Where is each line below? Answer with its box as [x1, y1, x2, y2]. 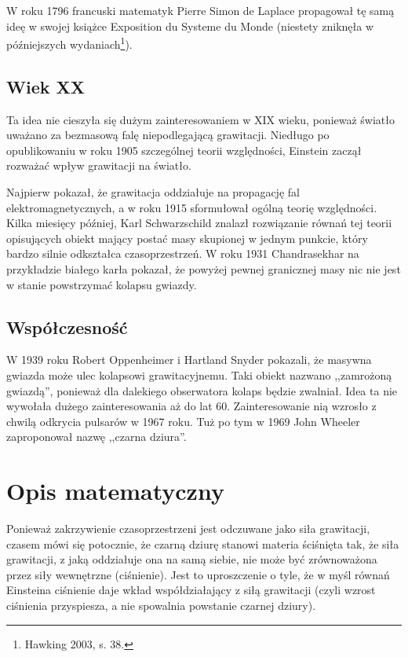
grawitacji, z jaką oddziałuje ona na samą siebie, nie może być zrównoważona [6, 551, 377, 567]
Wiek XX [6, 74, 86, 98]
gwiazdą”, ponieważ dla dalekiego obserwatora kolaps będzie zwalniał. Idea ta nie [6, 382, 398, 398]
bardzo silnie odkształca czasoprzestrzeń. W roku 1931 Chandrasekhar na [6, 245, 359, 262]
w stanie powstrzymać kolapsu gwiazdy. [6, 276, 197, 292]
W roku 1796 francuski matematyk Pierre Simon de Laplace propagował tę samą [6, 2, 395, 18]
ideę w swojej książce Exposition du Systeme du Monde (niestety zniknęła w [6, 17, 374, 34]
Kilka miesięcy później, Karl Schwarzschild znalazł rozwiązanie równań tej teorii [6, 215, 392, 231]
